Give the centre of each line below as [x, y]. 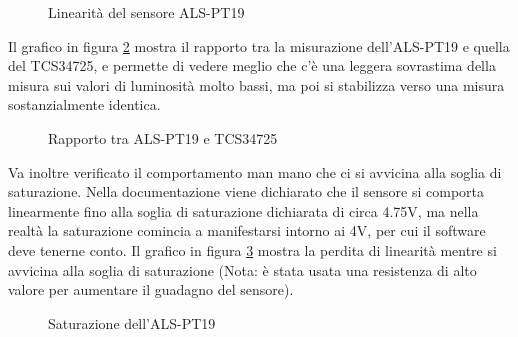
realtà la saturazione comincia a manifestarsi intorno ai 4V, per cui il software [247, 230]
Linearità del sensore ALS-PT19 [146, 12]
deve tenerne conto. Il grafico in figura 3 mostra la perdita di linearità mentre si [252, 249]
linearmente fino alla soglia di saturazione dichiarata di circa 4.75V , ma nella [243, 210]
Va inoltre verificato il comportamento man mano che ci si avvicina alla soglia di [255, 171]
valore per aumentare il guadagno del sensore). [151, 289]
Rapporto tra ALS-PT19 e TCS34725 [163, 137]
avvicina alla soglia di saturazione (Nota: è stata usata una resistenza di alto [242, 269]
